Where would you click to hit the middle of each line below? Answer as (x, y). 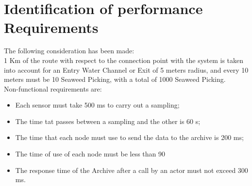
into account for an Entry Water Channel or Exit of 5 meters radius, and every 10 (126, 70)
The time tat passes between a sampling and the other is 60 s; (108, 121)
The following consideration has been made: (69, 51)
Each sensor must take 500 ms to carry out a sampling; (97, 105)
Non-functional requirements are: (53, 88)
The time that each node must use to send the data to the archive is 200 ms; (129, 137)
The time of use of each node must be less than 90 (90, 154)
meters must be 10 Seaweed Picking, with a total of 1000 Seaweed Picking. (115, 79)
